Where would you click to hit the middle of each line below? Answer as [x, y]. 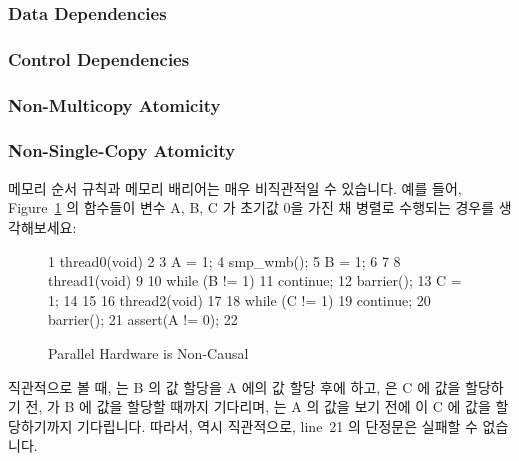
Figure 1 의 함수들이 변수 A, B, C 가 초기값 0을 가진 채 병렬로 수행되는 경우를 [251, 207]
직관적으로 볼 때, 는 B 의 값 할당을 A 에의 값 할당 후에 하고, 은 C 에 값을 [234, 386]
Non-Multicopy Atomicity [114, 104]
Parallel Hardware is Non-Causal [148, 352]
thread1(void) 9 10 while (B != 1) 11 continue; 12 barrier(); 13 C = [255, 280]
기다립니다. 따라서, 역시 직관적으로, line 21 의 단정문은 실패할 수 [277, 425]
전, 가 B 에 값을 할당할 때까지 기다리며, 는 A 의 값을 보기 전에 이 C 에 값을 [258, 406]
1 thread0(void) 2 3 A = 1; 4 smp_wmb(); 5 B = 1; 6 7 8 [224, 260]
